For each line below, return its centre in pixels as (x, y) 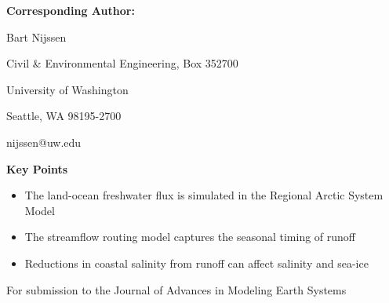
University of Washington (67, 89)
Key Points (37, 168)
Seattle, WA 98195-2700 (64, 116)
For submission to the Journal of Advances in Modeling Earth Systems (176, 289)
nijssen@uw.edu (44, 142)
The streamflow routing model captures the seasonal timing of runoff (190, 237)
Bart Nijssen (36, 37)
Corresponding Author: (71, 10)
